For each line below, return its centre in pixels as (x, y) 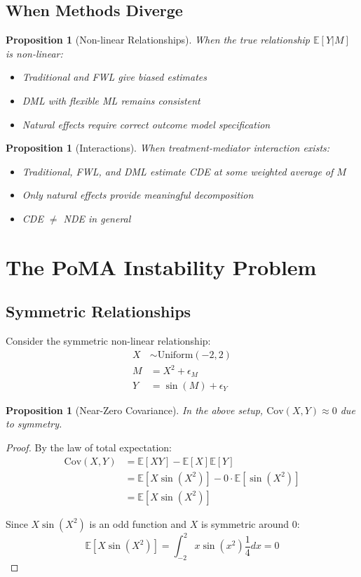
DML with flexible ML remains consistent (111, 100)
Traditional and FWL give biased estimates (115, 77)
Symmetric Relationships (98, 311)
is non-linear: (34, 53)
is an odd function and (138, 523)
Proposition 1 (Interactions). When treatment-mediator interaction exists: (168, 148)
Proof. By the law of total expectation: (89, 447)
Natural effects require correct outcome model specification (146, 124)
